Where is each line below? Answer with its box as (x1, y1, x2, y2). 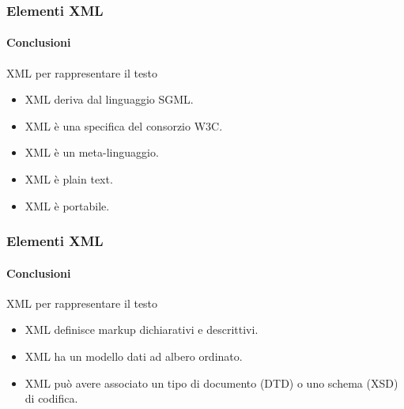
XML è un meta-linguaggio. (25, 144, 159, 161)
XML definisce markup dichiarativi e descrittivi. (25, 321, 259, 338)
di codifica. (25, 390, 78, 407)
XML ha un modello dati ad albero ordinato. (25, 348, 243, 365)
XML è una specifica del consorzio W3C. (25, 117, 223, 134)
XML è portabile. (25, 197, 110, 214)
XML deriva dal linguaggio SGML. (25, 91, 194, 108)
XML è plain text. (25, 171, 113, 187)
